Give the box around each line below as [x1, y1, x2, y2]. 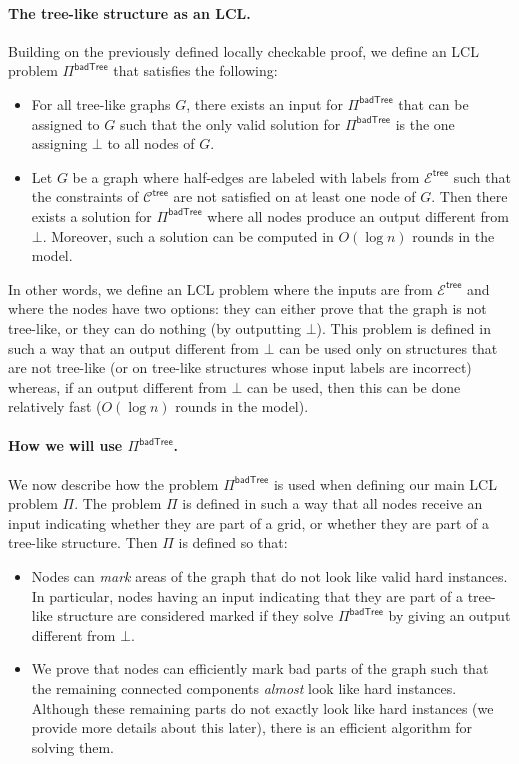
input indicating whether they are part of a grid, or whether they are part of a [8, 512, 490, 533]
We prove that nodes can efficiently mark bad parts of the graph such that [31, 658, 489, 679]
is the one [395, 113, 455, 134]
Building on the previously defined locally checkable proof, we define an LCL [8, 40, 479, 61]
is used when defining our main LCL [273, 473, 497, 494]
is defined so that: [178, 532, 288, 553]
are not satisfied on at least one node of [173, 186, 416, 207]
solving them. [31, 736, 114, 757]
